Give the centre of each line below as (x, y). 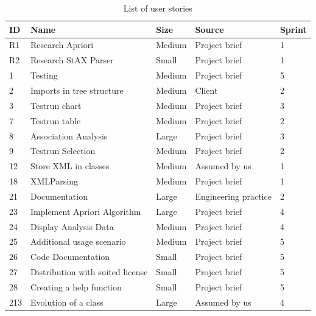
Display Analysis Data (72, 226)
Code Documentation (70, 257)
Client (206, 90)
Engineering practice (233, 196)
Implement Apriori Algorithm (86, 211)
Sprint (293, 29)
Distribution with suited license (89, 272)
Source (209, 29)
